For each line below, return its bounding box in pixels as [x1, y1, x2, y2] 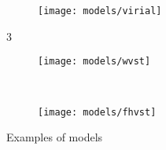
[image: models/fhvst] [38, 106, 157, 118]
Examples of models [6, 129, 103, 145]
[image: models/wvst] [38, 56, 151, 68]
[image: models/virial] [38, 5, 162, 16]
